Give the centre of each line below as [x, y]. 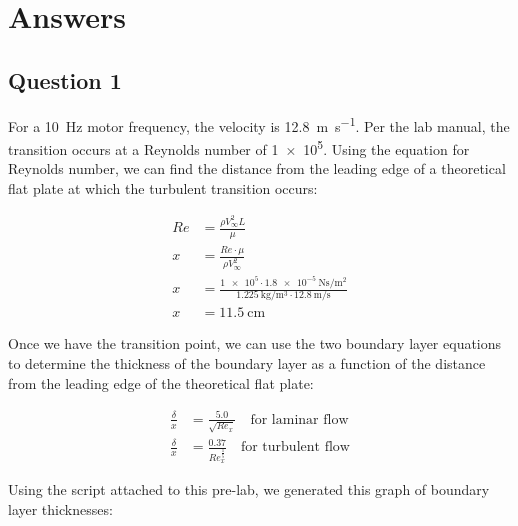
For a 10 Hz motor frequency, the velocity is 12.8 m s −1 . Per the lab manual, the [259, 124]
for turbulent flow [295, 447]
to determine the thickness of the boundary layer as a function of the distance [247, 363]
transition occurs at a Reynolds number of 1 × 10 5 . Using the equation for [239, 147]
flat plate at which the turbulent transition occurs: [163, 187]
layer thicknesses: [60, 508]
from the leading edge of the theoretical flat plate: [161, 382]
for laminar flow [299, 419]
